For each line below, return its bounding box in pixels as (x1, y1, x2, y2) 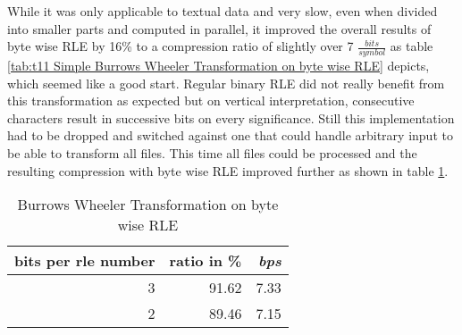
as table (390, 37, 433, 55)
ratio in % (169, 250, 242, 272)
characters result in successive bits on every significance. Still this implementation (7, 108, 455, 127)
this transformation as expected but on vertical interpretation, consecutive (7, 91, 415, 110)
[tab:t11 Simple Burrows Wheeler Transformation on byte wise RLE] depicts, (7, 56, 430, 75)
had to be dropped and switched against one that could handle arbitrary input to (7, 126, 453, 145)
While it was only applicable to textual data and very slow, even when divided (7, 2, 438, 20)
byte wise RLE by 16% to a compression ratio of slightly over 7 (7, 37, 354, 55)
